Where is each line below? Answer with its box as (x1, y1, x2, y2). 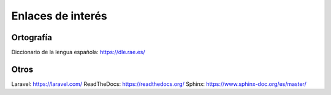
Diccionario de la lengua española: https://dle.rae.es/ (11, 49, 145, 56)
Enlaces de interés (11, 9, 107, 23)
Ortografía (11, 32, 52, 43)
